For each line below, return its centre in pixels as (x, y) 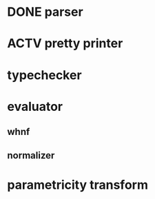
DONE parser (45, 12)
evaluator (35, 106)
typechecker (44, 75)
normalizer (31, 155)
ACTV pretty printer (65, 44)
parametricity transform (77, 185)
